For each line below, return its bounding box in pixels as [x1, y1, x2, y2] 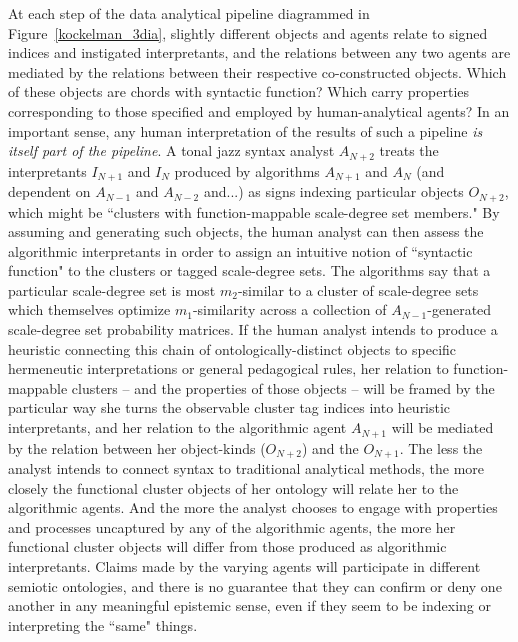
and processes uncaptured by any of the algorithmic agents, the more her [8, 516, 456, 537]
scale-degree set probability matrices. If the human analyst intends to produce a [8, 319, 498, 340]
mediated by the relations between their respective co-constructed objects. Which [8, 61, 507, 82]
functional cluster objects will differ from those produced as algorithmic [8, 536, 447, 557]
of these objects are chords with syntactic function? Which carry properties [8, 81, 470, 102]
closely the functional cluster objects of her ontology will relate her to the [8, 477, 459, 498]
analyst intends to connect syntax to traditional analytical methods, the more [8, 457, 485, 478]
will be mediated [391, 417, 494, 438]
